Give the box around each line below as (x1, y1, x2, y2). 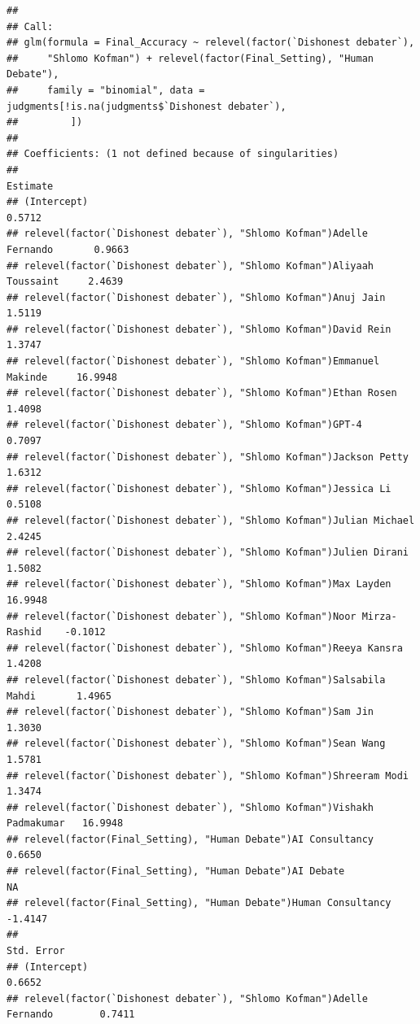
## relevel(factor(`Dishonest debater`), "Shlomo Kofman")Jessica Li (7, 482, 392, 495)
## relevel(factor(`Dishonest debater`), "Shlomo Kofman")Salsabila (7, 673, 386, 686)
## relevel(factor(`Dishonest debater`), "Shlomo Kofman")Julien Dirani (7, 547, 409, 559)
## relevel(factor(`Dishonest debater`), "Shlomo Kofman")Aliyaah (7, 259, 374, 272)
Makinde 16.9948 (7, 371, 118, 383)
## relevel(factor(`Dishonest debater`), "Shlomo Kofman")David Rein (7, 323, 392, 335)
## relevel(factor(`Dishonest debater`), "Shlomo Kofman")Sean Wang (7, 738, 386, 750)
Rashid (7, 626, 42, 638)
